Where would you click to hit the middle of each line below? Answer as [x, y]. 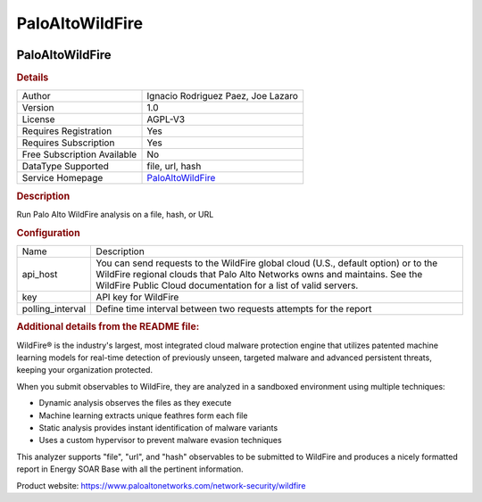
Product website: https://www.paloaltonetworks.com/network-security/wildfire [161, 485]
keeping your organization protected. [85, 370]
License [38, 119]
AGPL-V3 [166, 119]
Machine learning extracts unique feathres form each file [143, 416]
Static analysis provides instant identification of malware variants [158, 428]
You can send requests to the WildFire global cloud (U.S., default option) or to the [267, 263]
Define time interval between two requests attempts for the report [234, 309]
